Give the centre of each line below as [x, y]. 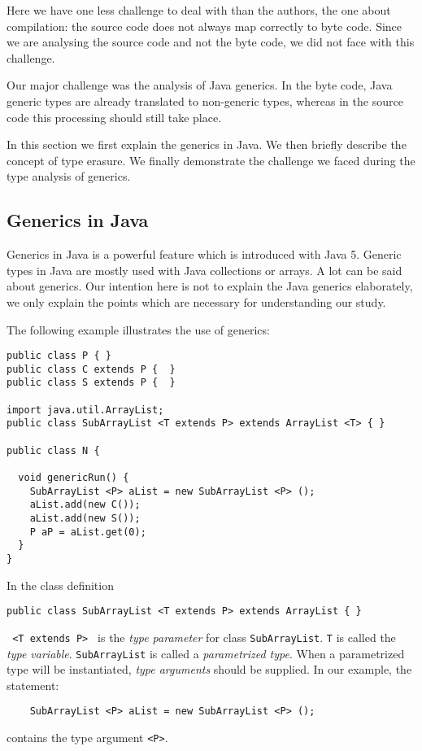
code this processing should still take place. [114, 117]
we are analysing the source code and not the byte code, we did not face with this [211, 42]
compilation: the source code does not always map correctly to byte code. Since [204, 26]
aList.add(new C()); [85, 505]
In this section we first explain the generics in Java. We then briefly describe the [207, 144]
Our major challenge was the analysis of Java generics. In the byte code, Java [200, 85]
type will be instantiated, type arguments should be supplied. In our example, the [209, 669]
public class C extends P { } [91, 369]
